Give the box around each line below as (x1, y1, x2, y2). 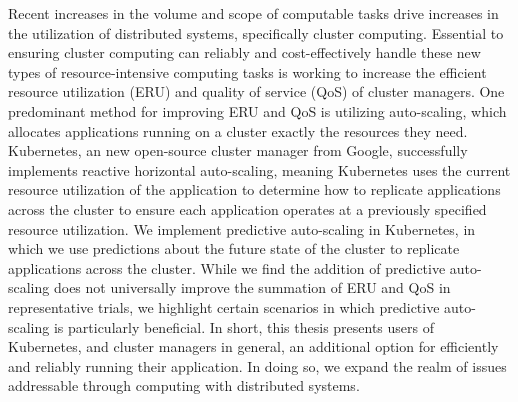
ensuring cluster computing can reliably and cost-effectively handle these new (8, 42, 481, 63)
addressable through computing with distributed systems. (8, 375, 360, 396)
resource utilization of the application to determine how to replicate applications (8, 179, 501, 200)
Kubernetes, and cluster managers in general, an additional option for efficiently (8, 336, 499, 357)
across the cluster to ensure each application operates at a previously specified (8, 198, 487, 219)
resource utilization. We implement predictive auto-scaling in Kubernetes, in (8, 218, 476, 239)
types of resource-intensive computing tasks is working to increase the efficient (8, 61, 487, 82)
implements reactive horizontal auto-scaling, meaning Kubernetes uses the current (8, 159, 511, 180)
